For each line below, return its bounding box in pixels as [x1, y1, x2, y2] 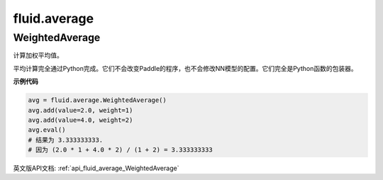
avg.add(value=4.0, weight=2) [28, 116, 133, 124]
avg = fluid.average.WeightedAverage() [28, 96, 167, 104]
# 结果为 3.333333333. [28, 135, 104, 144]
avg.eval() [28, 126, 66, 134]
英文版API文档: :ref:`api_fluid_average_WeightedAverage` [13, 164, 179, 173]
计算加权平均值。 [13, 51, 63, 60]
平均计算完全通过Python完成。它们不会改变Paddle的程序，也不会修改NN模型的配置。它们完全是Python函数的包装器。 [13, 64, 357, 72]
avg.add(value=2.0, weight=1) [28, 106, 133, 114]
